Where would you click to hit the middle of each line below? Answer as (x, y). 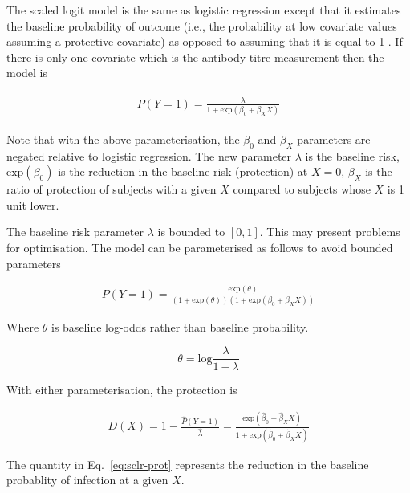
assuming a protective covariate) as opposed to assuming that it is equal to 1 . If (205, 41)
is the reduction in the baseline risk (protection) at (183, 171)
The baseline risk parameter (75, 232)
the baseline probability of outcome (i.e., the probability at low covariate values (202, 25)
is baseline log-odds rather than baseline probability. (180, 326)
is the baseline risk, (352, 155)
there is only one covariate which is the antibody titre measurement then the (195, 57)
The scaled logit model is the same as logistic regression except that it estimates (204, 10)
